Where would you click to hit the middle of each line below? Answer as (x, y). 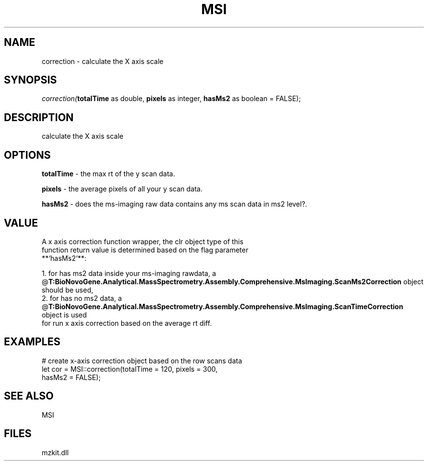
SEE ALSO (29, 396)
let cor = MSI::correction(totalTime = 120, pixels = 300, (130, 369)
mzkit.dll (55, 452)
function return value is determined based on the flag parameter (145, 250)
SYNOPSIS (31, 80)
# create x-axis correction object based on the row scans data (142, 360)
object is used (64, 315)
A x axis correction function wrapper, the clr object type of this (143, 241)
